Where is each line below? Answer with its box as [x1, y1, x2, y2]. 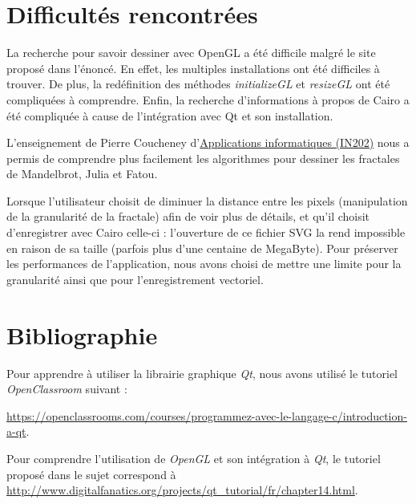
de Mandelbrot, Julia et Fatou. [6, 165, 158, 182]
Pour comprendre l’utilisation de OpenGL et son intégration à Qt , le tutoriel [6, 449, 381, 466]
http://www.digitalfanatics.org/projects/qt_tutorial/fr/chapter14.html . [6, 482, 358, 498]
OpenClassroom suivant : [6, 380, 127, 397]
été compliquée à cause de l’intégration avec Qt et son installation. [6, 107, 333, 124]
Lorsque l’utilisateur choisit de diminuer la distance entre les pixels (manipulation [6, 192, 408, 209]
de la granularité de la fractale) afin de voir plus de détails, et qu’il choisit [6, 208, 370, 225]
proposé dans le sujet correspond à [6, 465, 176, 482]
